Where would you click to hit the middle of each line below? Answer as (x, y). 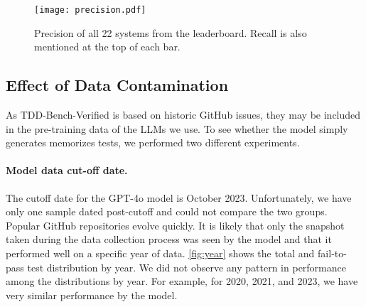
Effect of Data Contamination (117, 85)
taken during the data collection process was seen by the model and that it (169, 239)
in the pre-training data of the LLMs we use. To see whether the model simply (177, 128)
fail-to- (332, 253)
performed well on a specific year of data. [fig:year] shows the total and (160, 253)
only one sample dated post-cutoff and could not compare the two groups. (167, 211)
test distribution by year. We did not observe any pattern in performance (187, 267)
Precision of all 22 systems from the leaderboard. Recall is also (171, 32)
